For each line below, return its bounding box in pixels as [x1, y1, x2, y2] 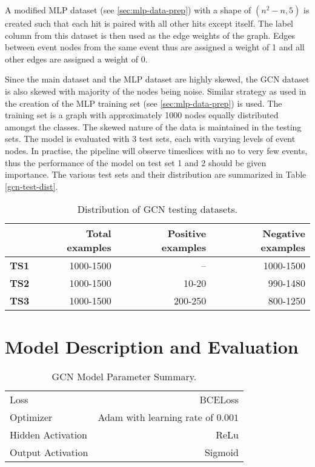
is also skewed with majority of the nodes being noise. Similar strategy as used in [5, 84, 307, 97]
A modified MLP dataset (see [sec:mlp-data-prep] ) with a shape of [5, 4, 251, 16]
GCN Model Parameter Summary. [51, 369, 197, 384]
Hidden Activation [10, 428, 88, 442]
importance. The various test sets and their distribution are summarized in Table [5, 168, 307, 181]
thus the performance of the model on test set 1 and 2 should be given [5, 156, 267, 169]
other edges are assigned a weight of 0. [5, 52, 148, 65]
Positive [167, 226, 207, 241]
